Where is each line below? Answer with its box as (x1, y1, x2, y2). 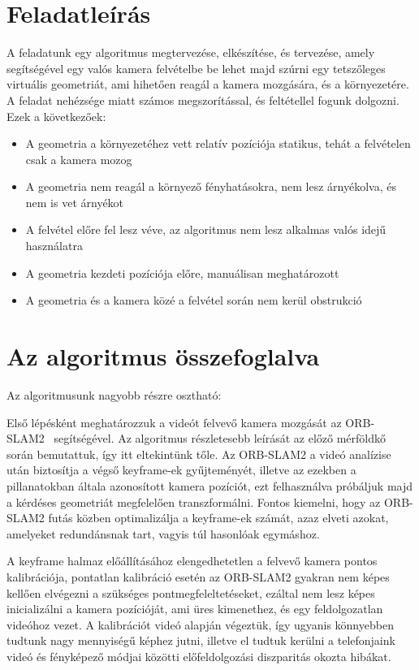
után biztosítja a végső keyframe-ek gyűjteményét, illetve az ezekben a (6, 461, 356, 478)
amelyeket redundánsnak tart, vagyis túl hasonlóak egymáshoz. (6, 525, 320, 542)
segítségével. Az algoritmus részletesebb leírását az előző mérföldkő (54, 430, 387, 447)
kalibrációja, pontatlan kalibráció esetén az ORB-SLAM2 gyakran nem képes (6, 568, 390, 585)
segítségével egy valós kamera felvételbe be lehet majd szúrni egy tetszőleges (6, 59, 386, 76)
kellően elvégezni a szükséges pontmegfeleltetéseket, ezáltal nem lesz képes (6, 584, 375, 601)
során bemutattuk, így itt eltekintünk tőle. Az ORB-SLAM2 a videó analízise (6, 445, 391, 462)
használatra (25, 237, 83, 254)
